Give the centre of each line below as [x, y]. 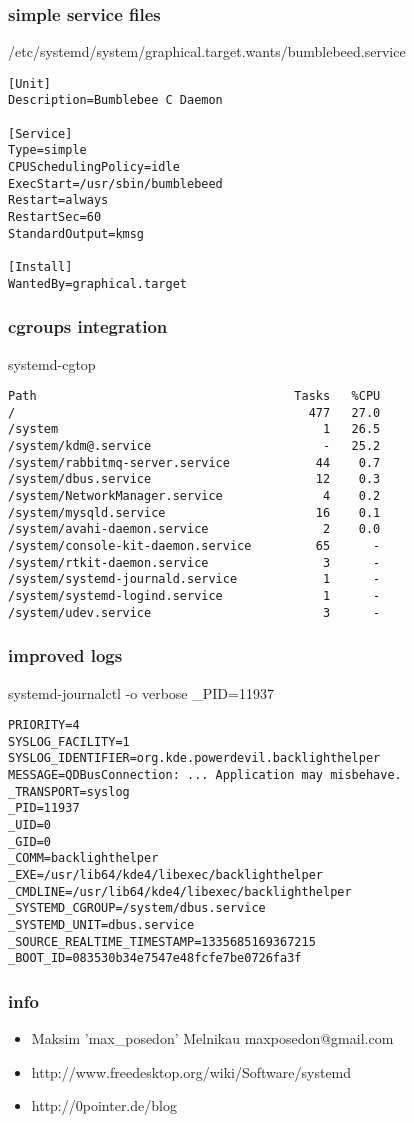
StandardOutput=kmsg [76, 233]
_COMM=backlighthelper [83, 858]
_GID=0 [29, 841]
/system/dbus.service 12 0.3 [194, 479]
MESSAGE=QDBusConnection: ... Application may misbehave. [205, 775]
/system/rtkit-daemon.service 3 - [194, 562]
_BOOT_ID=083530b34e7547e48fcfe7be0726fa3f [155, 958]
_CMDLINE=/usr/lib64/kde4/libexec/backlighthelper [180, 891]
